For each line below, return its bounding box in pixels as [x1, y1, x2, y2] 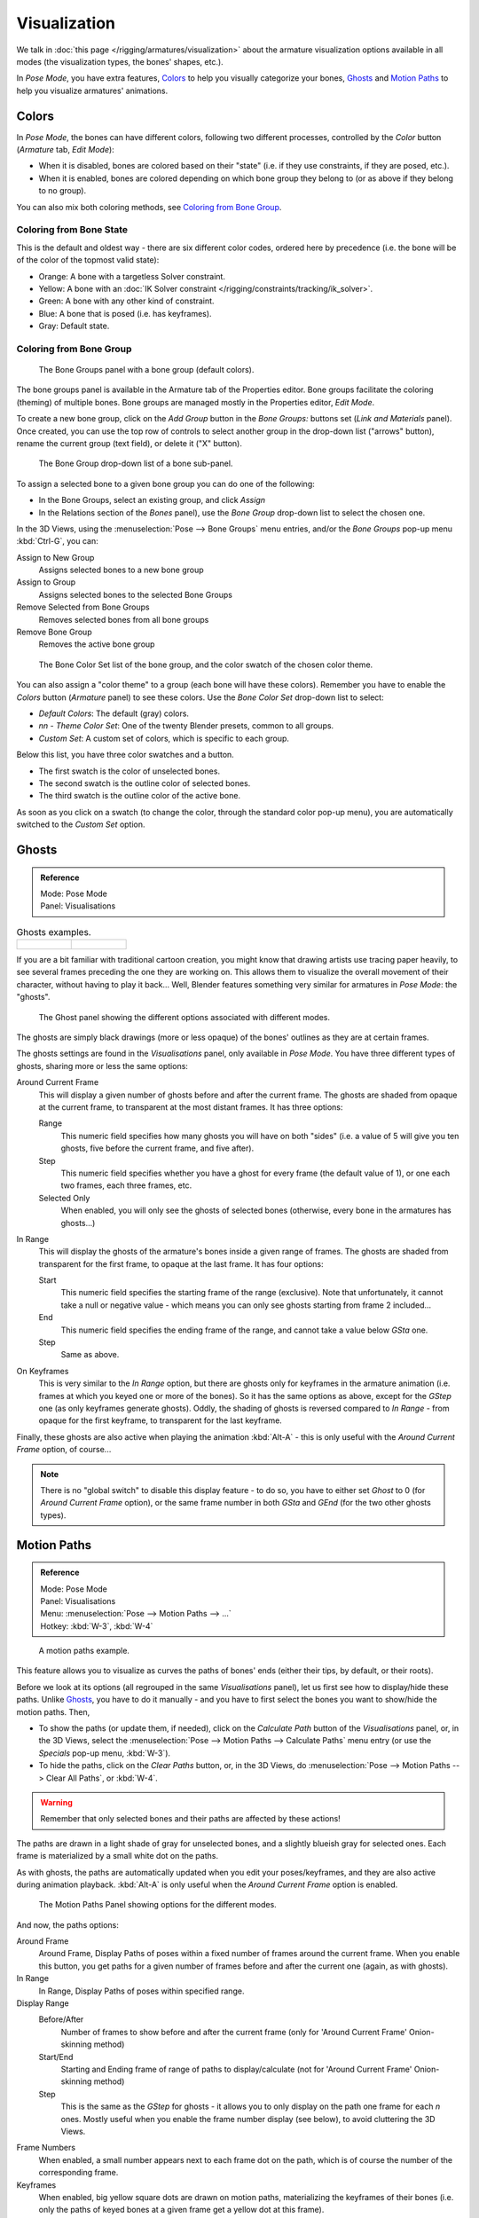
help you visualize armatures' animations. [16, 85, 169, 96]
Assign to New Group [16, 552, 95, 562]
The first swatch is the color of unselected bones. [38, 766, 221, 776]
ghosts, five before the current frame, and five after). [60, 1143, 255, 1153]
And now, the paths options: [16, 1919, 119, 1930]
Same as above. [60, 1349, 120, 1360]
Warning [40, 1797, 73, 1807]
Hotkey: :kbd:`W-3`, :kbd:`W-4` [40, 1620, 153, 1632]
